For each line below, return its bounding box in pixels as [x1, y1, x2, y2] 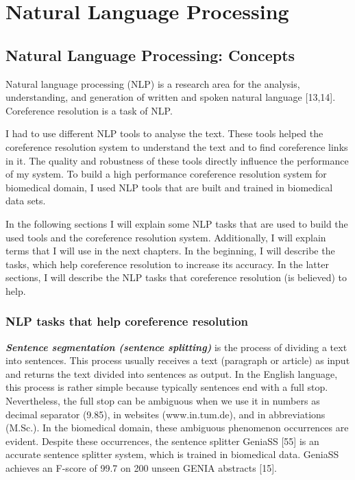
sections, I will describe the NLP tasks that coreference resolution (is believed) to [5, 270, 347, 285]
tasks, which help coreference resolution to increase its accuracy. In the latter [5, 256, 329, 271]
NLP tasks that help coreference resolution [5, 313, 249, 330]
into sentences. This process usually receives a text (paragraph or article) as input [5, 353, 350, 368]
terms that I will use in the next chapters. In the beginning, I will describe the [5, 243, 335, 258]
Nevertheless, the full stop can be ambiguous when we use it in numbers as [5, 394, 320, 408]
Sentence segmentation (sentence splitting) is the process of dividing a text [5, 339, 347, 354]
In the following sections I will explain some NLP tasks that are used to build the [5, 216, 348, 230]
